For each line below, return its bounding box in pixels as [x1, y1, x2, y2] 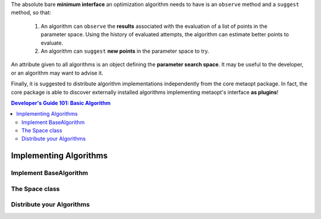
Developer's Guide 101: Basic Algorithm [11, 99, 111, 106]
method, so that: [11, 9, 52, 16]
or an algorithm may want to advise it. [11, 69, 103, 77]
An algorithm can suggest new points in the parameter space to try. [40, 47, 209, 55]
